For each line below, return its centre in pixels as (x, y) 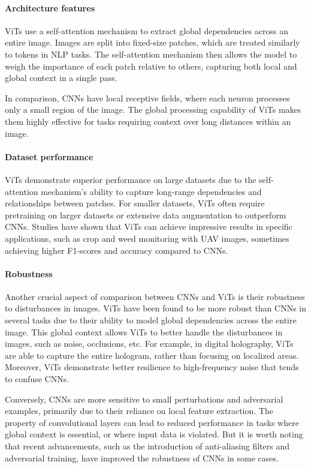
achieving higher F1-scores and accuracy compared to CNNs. (117, 250)
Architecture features (50, 7)
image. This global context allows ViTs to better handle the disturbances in (144, 331)
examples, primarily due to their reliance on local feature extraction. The (139, 411)
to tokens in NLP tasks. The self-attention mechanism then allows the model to (151, 54)
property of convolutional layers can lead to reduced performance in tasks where (152, 422)
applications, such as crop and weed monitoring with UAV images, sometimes (147, 238)
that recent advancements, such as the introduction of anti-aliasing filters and (147, 446)
